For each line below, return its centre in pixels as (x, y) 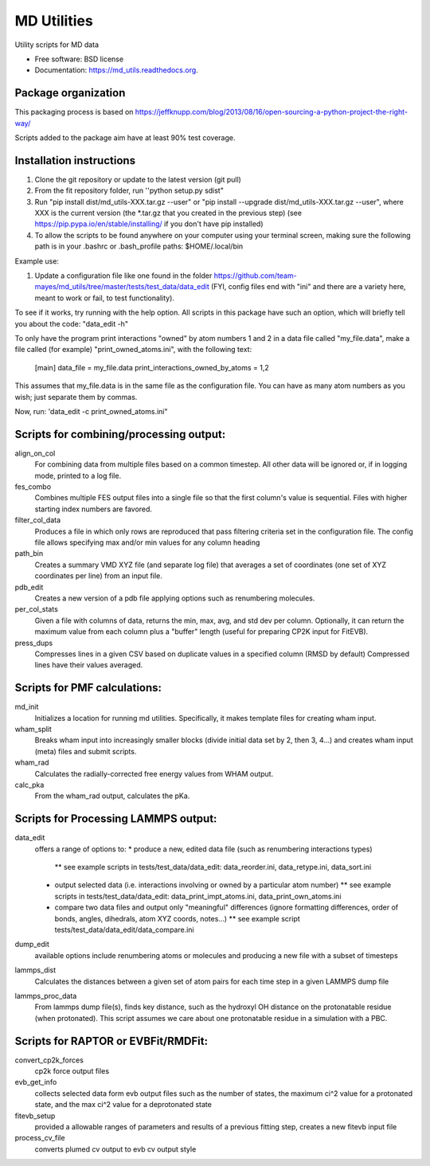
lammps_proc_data (46, 996)
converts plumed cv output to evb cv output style (115, 1149)
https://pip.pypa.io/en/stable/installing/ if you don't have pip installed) (149, 224)
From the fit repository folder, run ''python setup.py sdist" (129, 190)
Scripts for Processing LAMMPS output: (116, 819)
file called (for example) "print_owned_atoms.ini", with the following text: (133, 350)
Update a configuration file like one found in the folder (123, 276)
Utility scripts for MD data (57, 45)
